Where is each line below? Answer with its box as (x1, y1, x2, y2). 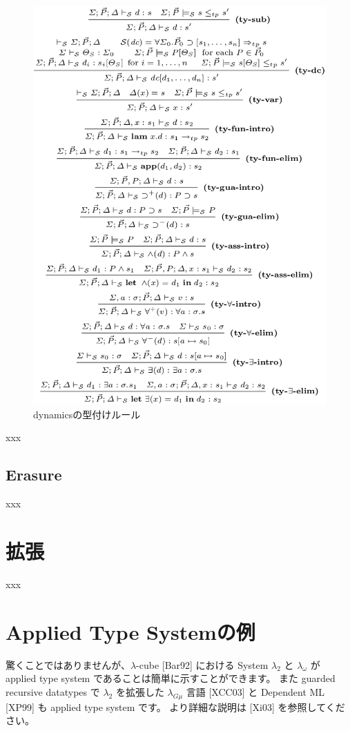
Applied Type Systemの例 (6, 617, 255, 645)
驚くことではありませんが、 (6, 657, 130, 672)
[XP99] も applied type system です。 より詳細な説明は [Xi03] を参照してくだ (6, 699, 345, 714)
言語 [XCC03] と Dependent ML (186, 684, 325, 699)
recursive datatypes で (6, 684, 100, 699)
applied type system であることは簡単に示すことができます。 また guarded (6, 671, 336, 685)
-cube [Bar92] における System (136, 657, 269, 672)
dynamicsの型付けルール (33, 407, 141, 421)
